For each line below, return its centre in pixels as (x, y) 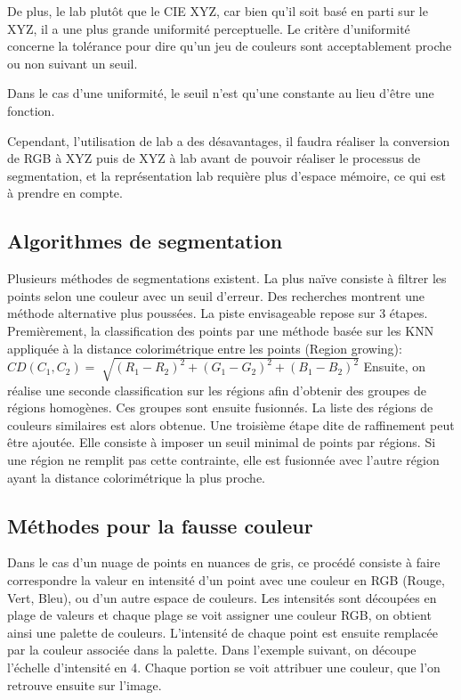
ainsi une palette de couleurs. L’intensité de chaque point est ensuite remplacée (223, 632)
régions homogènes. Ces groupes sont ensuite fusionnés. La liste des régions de (220, 407)
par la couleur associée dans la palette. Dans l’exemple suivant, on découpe (212, 650)
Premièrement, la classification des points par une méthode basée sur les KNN (221, 330)
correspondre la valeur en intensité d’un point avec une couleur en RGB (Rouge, (226, 580)
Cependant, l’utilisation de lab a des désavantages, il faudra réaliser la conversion (229, 140)
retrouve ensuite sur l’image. (85, 684)
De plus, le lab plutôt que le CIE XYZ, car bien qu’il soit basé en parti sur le (218, 11)
